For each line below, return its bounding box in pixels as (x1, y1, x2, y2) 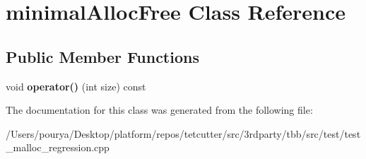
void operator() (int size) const (6, 78, 146, 93)
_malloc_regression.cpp (6, 140, 110, 155)
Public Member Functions (6, 45, 199, 67)
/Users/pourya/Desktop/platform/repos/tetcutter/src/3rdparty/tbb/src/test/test (6, 126, 361, 141)
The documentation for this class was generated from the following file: (6, 102, 313, 117)
